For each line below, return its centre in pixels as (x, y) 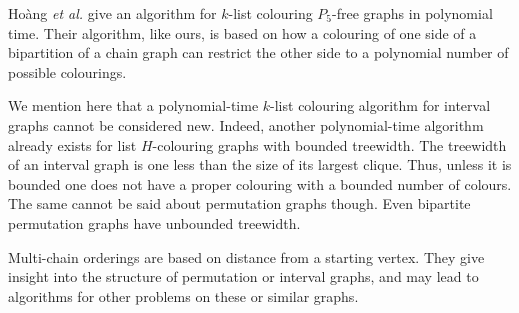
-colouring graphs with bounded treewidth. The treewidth (329, 144)
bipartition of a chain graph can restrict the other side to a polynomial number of (258, 52)
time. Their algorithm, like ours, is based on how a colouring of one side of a (242, 32)
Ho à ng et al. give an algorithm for (112, 13)
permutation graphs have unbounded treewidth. (154, 222)
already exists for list (72, 144)
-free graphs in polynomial (412, 13)
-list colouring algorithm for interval (380, 105)
